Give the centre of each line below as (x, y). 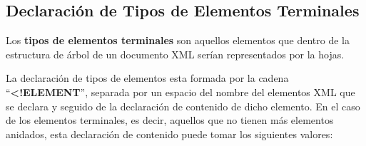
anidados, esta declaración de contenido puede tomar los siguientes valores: (169, 134)
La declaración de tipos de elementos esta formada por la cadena (147, 78)
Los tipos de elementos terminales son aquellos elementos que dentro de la (178, 40)
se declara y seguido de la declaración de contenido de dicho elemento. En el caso (183, 106)
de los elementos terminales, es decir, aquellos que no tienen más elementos (170, 120)
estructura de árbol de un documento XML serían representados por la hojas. (175, 54)
